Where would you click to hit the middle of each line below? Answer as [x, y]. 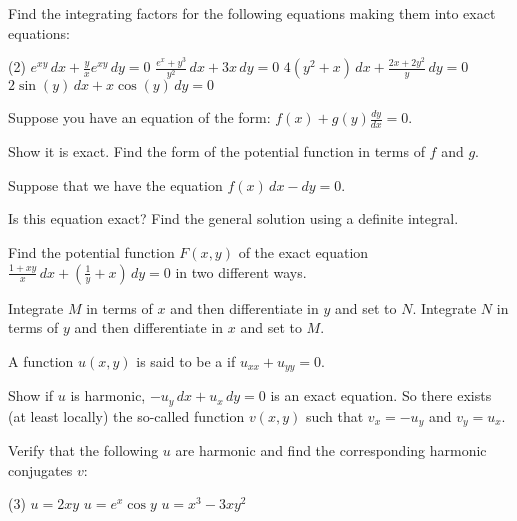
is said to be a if [186, 360]
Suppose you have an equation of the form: [139, 117]
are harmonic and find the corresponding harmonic [331, 450]
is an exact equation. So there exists [381, 395]
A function [41, 360]
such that [334, 415]
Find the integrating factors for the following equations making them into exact [252, 13]
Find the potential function [91, 251]
